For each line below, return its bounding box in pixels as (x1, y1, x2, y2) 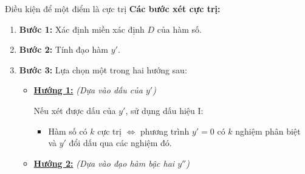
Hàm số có (48, 124, 87, 137)
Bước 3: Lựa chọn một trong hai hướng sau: (19, 63, 187, 76)
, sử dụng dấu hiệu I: (125, 104, 204, 116)
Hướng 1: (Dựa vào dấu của (33, 84, 143, 96)
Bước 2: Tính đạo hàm (19, 43, 108, 56)
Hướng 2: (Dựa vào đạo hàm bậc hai (33, 156, 175, 169)
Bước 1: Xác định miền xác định (19, 22, 145, 35)
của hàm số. (157, 22, 202, 35)
